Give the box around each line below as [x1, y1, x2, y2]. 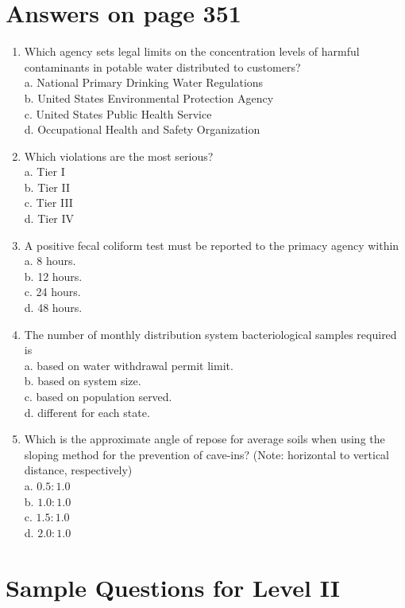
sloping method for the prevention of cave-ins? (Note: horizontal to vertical [24, 446, 389, 462]
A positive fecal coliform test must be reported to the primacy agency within [24, 236, 399, 253]
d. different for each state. [24, 403, 150, 420]
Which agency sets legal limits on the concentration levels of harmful [24, 43, 360, 60]
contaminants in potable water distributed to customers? [24, 58, 301, 75]
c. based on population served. [24, 388, 172, 404]
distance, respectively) [24, 462, 133, 478]
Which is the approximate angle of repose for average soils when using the [24, 431, 385, 447]
